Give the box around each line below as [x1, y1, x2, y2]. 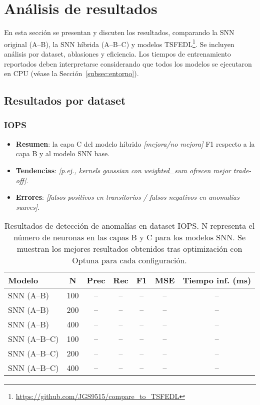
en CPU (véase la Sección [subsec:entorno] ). [4, 68, 139, 79]
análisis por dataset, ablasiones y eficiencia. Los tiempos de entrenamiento [4, 48, 231, 59]
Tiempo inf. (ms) [182, 274, 251, 286]
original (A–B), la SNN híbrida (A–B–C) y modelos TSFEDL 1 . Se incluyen [4, 37, 234, 49]
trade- [233, 165, 251, 175]
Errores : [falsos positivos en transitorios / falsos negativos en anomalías [15, 192, 239, 202]
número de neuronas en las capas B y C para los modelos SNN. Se [13, 231, 246, 243]
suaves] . [15, 201, 40, 212]
